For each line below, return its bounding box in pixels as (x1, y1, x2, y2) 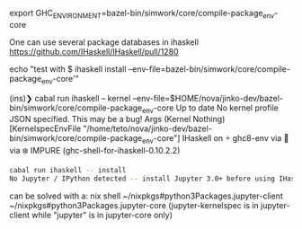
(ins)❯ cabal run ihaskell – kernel (9, 92, 131, 103)
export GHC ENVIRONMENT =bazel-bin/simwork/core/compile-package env (9, 8, 275, 21)
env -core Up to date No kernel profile (142, 102, 279, 115)
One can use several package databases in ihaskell (9, 36, 200, 48)
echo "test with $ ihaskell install (9, 63, 127, 75)
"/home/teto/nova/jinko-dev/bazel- (83, 123, 213, 134)
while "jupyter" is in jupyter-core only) (31, 209, 173, 220)
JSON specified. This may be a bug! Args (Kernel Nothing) (9, 114, 226, 125)
